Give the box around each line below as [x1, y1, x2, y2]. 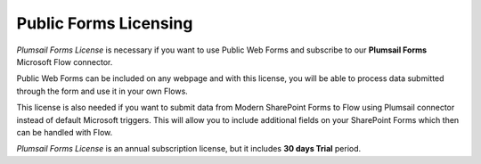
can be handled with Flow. [16, 127, 113, 137]
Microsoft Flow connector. [16, 56, 113, 67]
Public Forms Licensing [16, 13, 193, 33]
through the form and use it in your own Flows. [16, 86, 189, 96]
